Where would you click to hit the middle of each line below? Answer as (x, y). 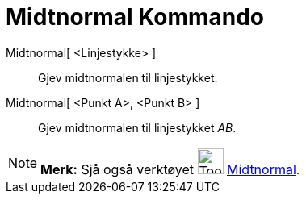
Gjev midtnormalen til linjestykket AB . (137, 127)
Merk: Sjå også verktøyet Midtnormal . (170, 169)
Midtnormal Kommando (135, 17)
